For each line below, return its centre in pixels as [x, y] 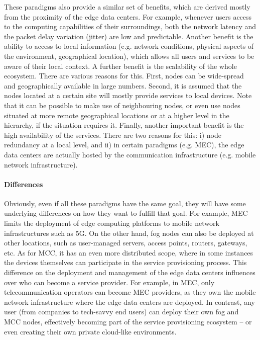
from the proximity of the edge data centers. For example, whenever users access [128, 16]
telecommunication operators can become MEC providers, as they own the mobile [130, 292]
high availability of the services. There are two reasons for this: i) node [113, 135]
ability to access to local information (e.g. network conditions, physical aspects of [129, 46]
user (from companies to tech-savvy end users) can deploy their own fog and [121, 312]
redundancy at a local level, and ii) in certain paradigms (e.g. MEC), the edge [124, 145]
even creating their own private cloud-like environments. [90, 331]
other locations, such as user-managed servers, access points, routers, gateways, [126, 243]
